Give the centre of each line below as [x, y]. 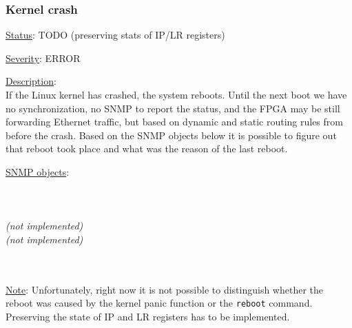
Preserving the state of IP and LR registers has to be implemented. [148, 316]
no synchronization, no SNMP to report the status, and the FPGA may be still [173, 108]
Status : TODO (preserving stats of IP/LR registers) [115, 35]
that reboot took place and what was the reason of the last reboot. [147, 148]
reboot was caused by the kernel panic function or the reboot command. [159, 303]
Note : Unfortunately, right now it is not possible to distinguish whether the [165, 289]
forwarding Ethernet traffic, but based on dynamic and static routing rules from [174, 122]
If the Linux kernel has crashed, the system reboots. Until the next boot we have [176, 94]
